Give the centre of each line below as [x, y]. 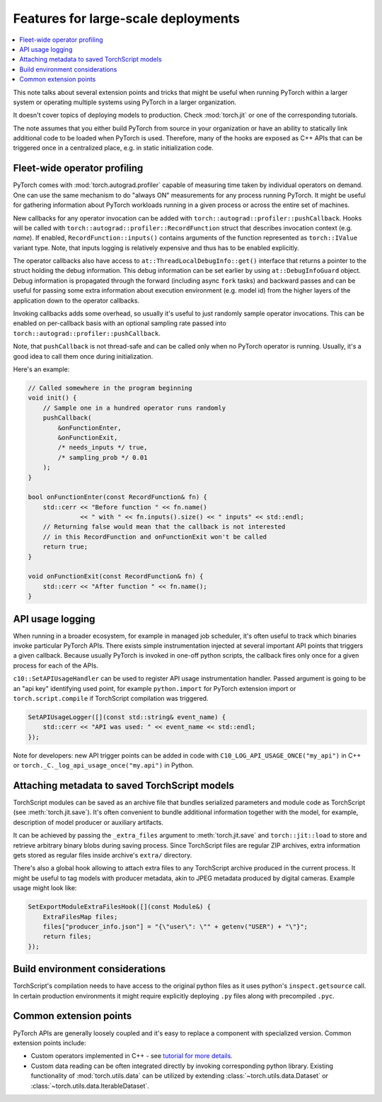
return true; [65, 547]
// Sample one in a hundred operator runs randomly [134, 408]
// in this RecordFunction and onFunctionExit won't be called [155, 536]
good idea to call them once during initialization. [83, 356]
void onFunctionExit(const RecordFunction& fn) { [116, 577]
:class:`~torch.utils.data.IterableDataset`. [90, 1086]
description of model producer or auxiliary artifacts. [88, 822]
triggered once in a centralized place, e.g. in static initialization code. [113, 148]
